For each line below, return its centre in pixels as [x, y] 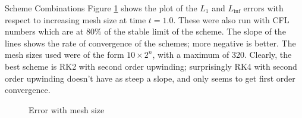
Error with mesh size [67, 109]
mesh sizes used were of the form [65, 55]
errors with [263, 8]
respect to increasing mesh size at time [75, 19]
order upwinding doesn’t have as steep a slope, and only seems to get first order [150, 78]
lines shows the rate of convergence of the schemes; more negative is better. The [150, 43]
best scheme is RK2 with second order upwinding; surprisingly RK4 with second [151, 66]
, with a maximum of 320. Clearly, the [222, 55]
